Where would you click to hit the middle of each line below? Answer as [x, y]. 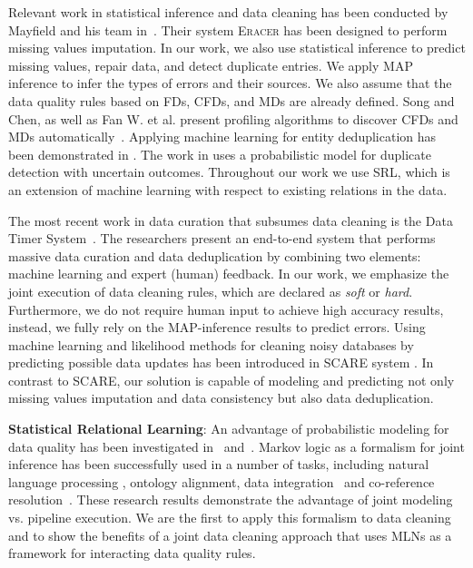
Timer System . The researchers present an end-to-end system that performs [222, 238]
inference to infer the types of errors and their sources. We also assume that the [230, 83]
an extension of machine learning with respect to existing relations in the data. [228, 189]
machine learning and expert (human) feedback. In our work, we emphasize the [229, 274]
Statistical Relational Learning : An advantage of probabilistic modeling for [229, 429]
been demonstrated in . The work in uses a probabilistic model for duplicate [220, 154]
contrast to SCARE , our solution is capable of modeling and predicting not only [232, 380]
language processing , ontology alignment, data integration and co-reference [222, 481]
